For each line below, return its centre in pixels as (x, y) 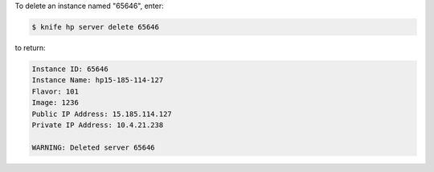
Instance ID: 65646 (70, 69)
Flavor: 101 (55, 91)
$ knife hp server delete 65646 (96, 27)
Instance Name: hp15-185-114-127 (98, 80)
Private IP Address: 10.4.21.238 (98, 125)
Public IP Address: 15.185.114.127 (102, 114)
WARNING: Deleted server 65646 (94, 147)
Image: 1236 (55, 103)
